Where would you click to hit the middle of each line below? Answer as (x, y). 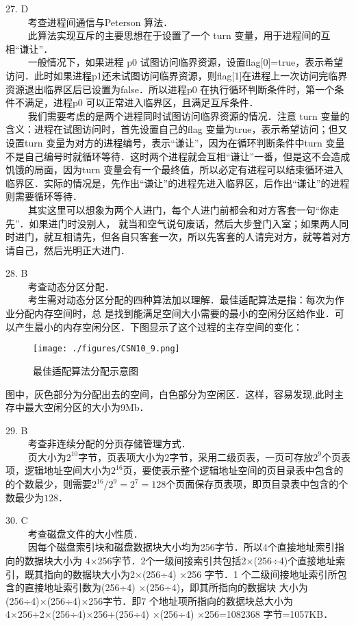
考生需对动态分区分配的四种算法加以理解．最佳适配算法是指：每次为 (181, 300)
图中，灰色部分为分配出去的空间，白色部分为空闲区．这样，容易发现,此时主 (175, 393)
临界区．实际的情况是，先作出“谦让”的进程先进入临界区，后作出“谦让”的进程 (178, 183)
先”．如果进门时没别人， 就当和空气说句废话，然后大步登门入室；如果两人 (173, 223)
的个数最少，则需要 (49, 484)
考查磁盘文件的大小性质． (85, 533)
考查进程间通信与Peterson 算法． (100, 22)
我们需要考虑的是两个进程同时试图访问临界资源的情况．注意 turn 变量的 (189, 115)
